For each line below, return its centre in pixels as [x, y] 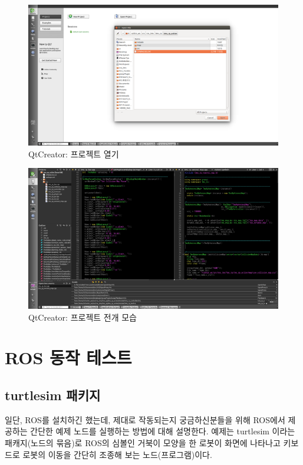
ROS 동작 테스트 [68, 357]
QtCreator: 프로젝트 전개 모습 [83, 317]
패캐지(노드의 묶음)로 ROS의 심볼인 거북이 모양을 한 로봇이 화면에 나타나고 [143, 442]
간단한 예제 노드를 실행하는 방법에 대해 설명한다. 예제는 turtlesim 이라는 [163, 431]
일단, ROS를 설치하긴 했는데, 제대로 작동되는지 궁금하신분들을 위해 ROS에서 [145, 419]
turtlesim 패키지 [53, 395]
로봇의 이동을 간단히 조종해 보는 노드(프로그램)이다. [117, 454]
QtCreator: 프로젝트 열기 [74, 154]
